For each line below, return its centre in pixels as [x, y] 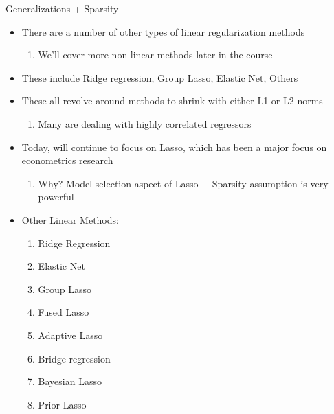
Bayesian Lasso [70, 381]
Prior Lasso [62, 404]
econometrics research [67, 160]
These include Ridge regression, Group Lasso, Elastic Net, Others [160, 77]
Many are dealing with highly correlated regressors [145, 123]
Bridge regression [74, 358]
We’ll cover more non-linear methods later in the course [155, 55]
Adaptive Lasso [70, 335]
